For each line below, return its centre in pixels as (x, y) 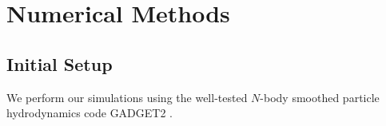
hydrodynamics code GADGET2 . (90, 113)
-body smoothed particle (320, 97)
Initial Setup (60, 63)
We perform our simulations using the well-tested (127, 97)
